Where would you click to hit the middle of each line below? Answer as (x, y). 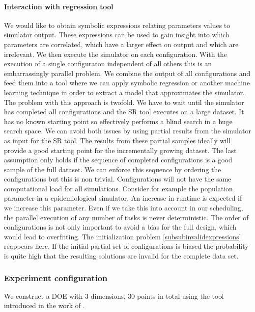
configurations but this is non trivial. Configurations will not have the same (118, 179)
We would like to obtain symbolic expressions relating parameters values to (117, 25)
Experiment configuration (56, 277)
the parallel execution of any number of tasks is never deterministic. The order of (126, 217)
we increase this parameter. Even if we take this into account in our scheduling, (124, 208)
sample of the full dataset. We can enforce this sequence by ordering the (113, 169)
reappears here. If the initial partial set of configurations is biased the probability (126, 246)
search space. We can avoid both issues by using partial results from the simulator (127, 131)
